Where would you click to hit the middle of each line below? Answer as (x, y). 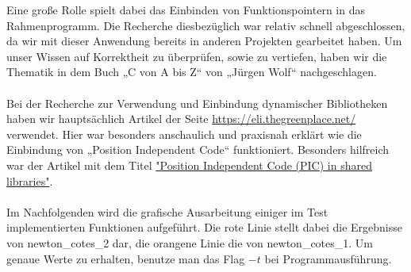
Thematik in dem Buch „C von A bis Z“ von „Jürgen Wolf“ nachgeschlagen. (192, 72)
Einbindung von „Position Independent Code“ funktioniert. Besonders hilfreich (198, 149)
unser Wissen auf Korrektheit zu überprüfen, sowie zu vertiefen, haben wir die (197, 56)
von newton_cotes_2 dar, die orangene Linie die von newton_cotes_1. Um (190, 242)
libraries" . (30, 180)
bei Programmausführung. (328, 258)
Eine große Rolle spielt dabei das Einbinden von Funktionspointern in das (186, 10)
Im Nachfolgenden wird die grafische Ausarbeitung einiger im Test (167, 211)
